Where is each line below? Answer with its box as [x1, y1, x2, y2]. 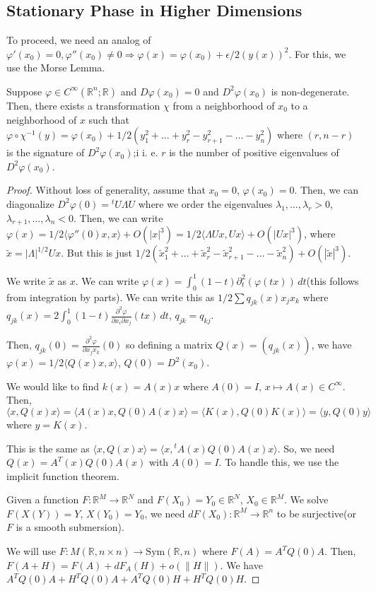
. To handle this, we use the [218, 455, 339, 469]
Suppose [6, 83, 42, 98]
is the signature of [6, 145, 85, 160]
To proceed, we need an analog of [6, 33, 151, 47]
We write [6, 273, 46, 288]
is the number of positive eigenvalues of [169, 145, 339, 160]
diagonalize [6, 196, 54, 211]
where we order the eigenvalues [138, 196, 273, 211]
